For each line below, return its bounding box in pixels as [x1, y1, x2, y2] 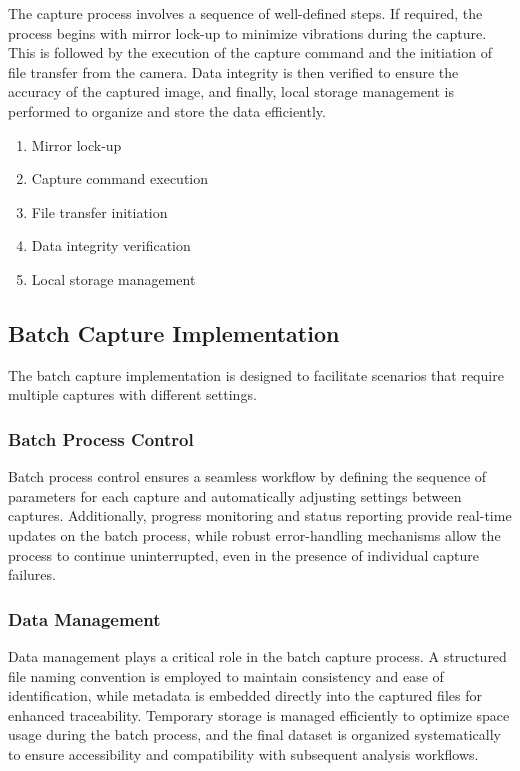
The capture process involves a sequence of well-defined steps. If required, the [8, 3, 483, 23]
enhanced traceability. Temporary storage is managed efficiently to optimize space [8, 704, 510, 725]
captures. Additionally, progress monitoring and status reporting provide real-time [8, 505, 512, 526]
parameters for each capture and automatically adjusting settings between [8, 485, 462, 506]
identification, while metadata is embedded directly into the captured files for [8, 685, 482, 706]
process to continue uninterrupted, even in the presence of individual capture [8, 544, 480, 565]
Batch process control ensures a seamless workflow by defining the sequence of [8, 466, 487, 487]
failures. [8, 564, 56, 585]
